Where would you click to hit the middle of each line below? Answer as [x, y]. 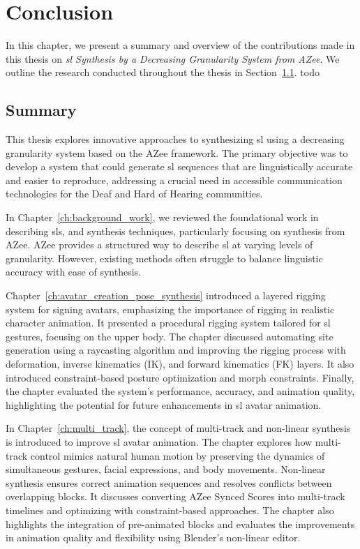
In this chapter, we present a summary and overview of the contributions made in [180, 45]
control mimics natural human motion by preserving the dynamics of [178, 455]
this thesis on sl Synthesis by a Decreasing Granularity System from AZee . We [173, 58]
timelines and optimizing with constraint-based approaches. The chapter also [170, 510]
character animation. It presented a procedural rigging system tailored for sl [168, 323]
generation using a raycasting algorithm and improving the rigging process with [176, 350]
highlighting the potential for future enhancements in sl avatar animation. [164, 404]
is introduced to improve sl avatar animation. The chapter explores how [159, 441]
